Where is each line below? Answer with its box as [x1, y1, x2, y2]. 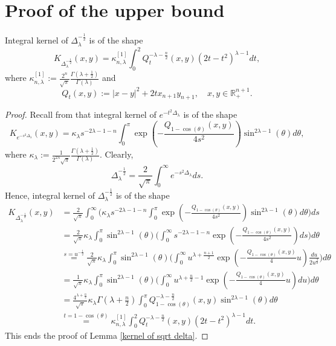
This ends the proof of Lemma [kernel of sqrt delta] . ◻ [5, 329, 208, 342]
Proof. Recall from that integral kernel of [5, 108, 157, 121]
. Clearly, [100, 148, 134, 161]
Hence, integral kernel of [5, 188, 95, 201]
